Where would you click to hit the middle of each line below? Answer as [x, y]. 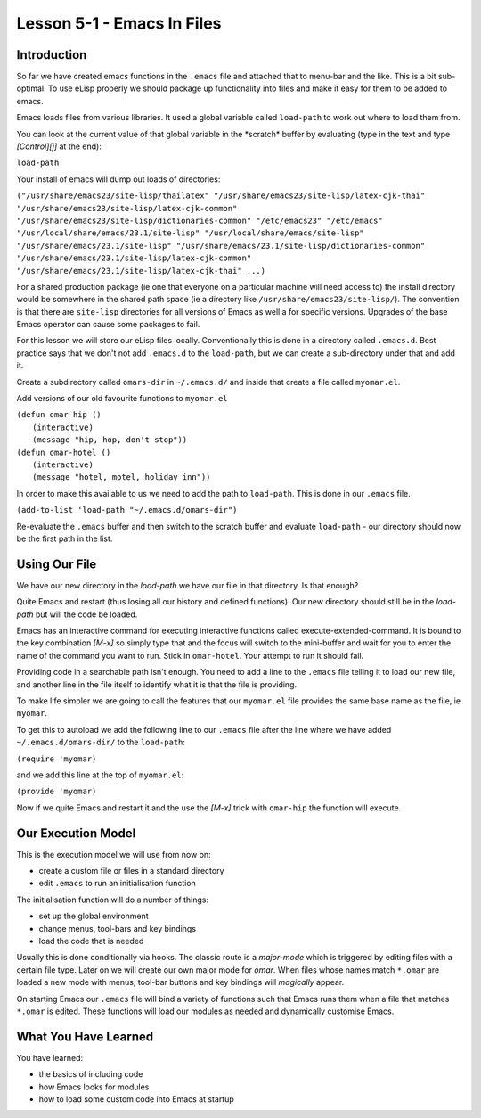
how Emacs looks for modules [94, 1087]
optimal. [31, 88]
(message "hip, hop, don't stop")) [110, 440]
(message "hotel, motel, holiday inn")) [122, 477]
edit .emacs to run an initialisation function [117, 884]
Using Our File [57, 564]
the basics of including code [91, 1074]
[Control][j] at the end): [59, 146]
